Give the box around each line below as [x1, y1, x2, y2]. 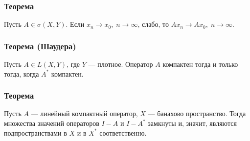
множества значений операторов [4, 118, 99, 128]
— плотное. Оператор [88, 59, 153, 69]
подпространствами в [4, 127, 67, 138]
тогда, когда [4, 68, 39, 79]
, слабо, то [137, 19, 169, 29]
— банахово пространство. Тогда [148, 108, 246, 119]
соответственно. [99, 127, 147, 138]
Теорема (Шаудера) [4, 40, 76, 52]
